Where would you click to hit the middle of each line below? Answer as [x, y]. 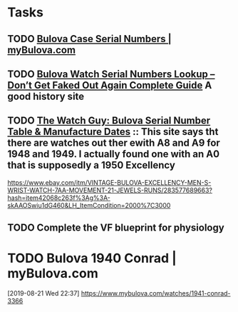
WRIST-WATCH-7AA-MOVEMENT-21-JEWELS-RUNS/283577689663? [110, 190]
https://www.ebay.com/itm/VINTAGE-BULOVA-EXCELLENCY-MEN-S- [109, 182]
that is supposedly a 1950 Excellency [92, 165]
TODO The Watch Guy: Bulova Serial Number [109, 121]
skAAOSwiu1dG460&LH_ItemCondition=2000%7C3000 [89, 205]
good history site [46, 96]
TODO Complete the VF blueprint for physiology [116, 228]
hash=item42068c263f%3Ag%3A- [59, 198]
